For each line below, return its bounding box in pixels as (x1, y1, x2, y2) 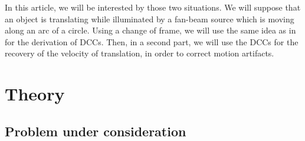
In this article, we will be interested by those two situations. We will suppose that (5, 1, 301, 13)
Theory (5, 82, 65, 106)
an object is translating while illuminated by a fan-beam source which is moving (5, 12, 294, 25)
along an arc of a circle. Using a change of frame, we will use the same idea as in (5, 24, 296, 36)
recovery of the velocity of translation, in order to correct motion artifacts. (5, 47, 274, 59)
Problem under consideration (5, 122, 186, 140)
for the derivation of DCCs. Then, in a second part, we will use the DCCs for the (5, 35, 299, 48)
